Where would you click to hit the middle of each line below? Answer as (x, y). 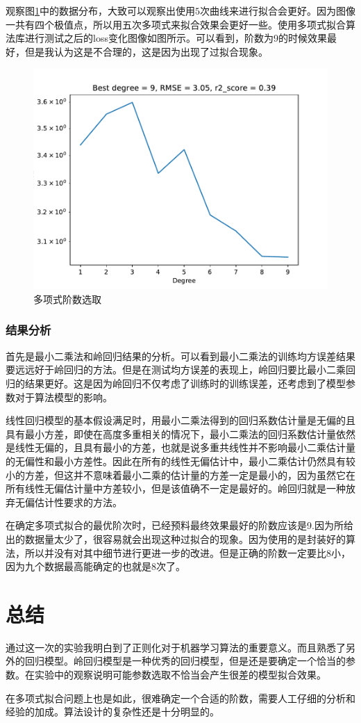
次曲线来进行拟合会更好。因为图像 (278, 10)
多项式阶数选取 (67, 299)
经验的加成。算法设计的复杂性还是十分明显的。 (112, 712)
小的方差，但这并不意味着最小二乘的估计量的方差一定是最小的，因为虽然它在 (180, 474)
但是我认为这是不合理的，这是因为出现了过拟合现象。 (146, 51)
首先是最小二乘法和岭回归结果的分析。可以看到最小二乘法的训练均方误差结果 (180, 356)
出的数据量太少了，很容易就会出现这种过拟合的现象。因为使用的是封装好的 (176, 538)
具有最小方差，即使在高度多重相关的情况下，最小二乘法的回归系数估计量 (171, 433)
